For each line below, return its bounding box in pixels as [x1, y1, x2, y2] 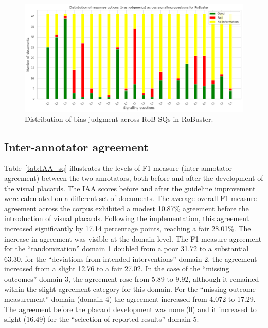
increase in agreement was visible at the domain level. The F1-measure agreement [4, 233, 262, 244]
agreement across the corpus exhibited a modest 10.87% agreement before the [4, 203, 249, 213]
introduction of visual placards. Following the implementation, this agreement [4, 213, 249, 224]
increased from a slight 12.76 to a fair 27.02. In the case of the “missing [4, 263, 229, 274]
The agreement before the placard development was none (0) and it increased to [4, 303, 257, 314]
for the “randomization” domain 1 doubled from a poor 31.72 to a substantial [4, 243, 249, 254]
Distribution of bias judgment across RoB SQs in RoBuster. [25, 113, 213, 124]
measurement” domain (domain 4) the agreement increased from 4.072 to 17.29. [4, 294, 256, 304]
